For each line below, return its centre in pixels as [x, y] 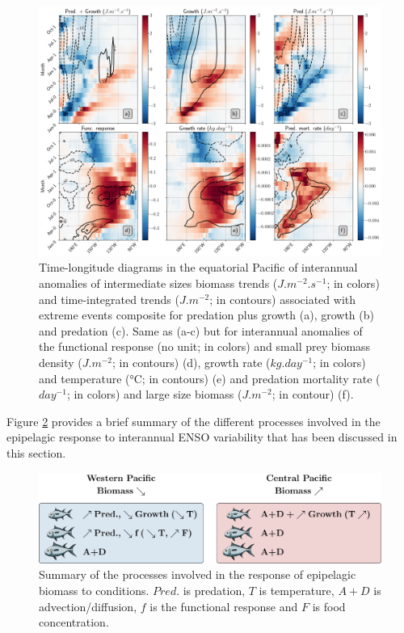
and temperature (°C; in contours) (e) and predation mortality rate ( [210, 378]
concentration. [74, 622]
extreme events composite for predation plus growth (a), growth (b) [206, 315]
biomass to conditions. [94, 590]
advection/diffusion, [88, 606]
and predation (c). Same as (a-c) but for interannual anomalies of [201, 330]
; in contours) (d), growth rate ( [191, 363]
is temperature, [297, 590]
